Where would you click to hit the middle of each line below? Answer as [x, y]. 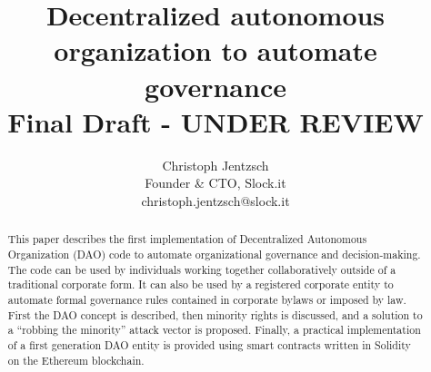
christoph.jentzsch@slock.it [215, 200]
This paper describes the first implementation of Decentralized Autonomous [187, 239]
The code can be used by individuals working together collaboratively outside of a [202, 269]
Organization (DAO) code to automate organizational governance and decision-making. [214, 254]
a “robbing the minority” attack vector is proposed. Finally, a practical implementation [214, 330]
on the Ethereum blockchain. [76, 360]
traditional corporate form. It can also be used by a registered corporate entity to [200, 284]
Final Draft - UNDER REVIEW [215, 121]
